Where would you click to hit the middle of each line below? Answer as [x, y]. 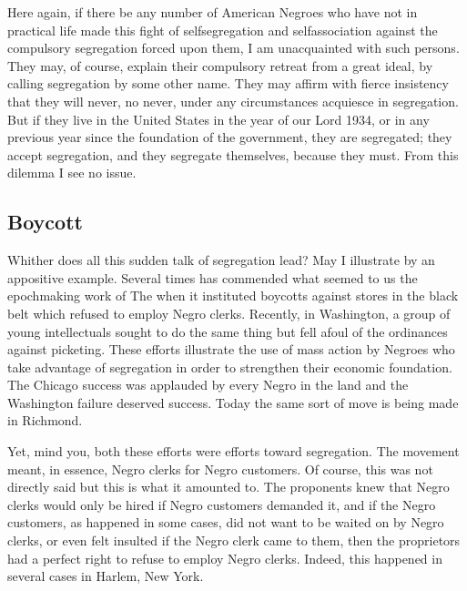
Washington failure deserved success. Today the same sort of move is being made [233, 402]
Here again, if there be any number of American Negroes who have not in [213, 12]
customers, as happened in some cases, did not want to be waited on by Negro [226, 522]
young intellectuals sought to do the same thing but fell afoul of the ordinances [228, 331]
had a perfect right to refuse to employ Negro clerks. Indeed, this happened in [225, 558]
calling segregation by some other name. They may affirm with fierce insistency [228, 83]
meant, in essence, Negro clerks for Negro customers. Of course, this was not [220, 469]
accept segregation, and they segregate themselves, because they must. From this [233, 154]
